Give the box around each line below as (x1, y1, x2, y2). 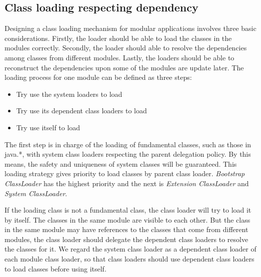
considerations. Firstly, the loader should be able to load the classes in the (4, 32, 232, 43)
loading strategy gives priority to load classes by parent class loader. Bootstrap (4, 168, 245, 179)
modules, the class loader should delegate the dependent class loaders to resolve (4, 234, 248, 244)
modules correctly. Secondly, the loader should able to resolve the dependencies (4, 42, 247, 53)
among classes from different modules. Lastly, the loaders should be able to (4, 52, 234, 62)
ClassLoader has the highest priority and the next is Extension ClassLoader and (4, 178, 249, 188)
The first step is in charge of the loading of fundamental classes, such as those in (4, 139, 251, 149)
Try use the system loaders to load (16, 88, 122, 99)
